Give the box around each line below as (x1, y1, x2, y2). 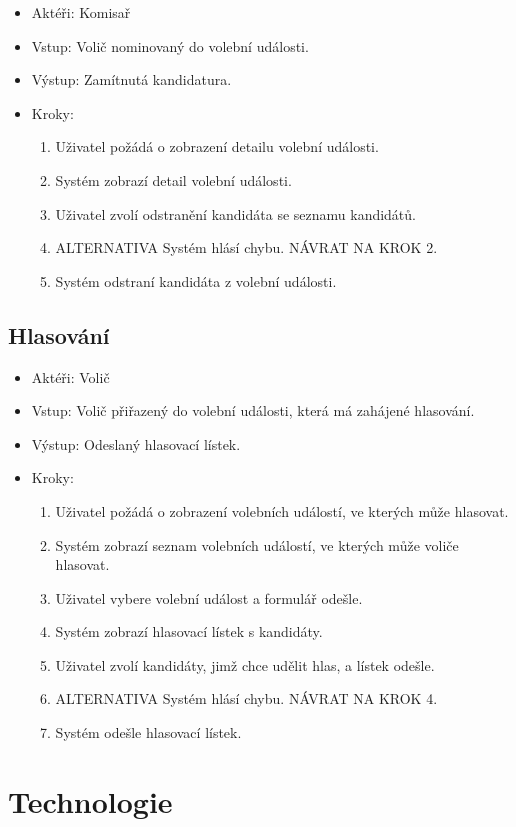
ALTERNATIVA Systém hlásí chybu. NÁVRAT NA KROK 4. (55, 688, 438, 709)
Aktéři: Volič (31, 366, 110, 387)
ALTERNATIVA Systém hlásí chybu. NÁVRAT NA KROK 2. (55, 237, 438, 258)
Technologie (8, 780, 173, 821)
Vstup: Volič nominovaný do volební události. (31, 35, 309, 56)
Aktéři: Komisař (31, 2, 131, 22)
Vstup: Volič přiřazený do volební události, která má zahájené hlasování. (31, 400, 475, 421)
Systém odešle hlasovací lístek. (55, 722, 242, 743)
